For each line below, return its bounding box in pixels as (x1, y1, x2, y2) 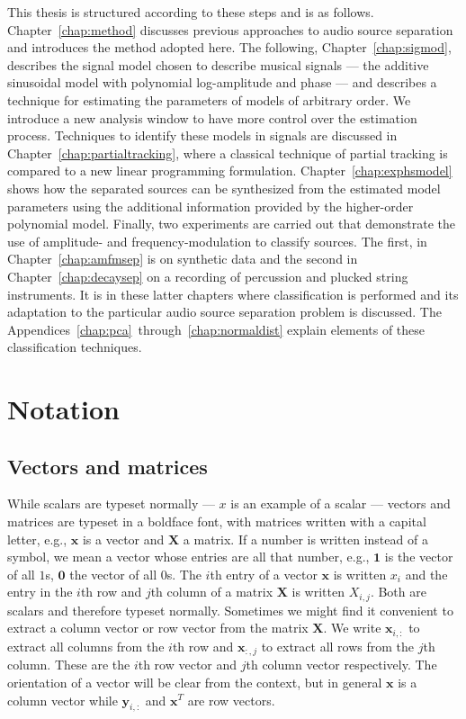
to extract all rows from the (261, 636, 415, 655)
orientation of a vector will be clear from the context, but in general (7, 672, 382, 691)
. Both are (370, 582, 426, 601)
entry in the (7, 582, 73, 601)
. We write (323, 618, 381, 637)
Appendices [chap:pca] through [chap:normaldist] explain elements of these (7, 319, 426, 338)
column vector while (7, 690, 118, 709)
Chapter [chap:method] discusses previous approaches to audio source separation (7, 20, 453, 39)
